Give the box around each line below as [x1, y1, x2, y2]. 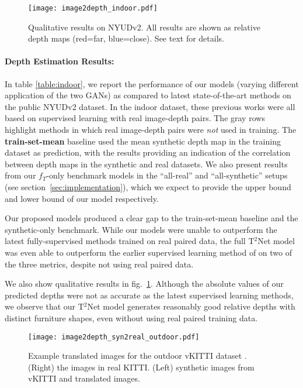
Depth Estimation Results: [5, 55, 114, 67]
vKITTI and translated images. [28, 372, 140, 384]
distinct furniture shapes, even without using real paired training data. [5, 311, 258, 324]
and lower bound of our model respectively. [5, 192, 159, 204]
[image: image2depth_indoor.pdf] [28, 4, 158, 12]
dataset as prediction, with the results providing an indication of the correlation [5, 146, 291, 159]
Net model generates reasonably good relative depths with [87, 300, 295, 313]
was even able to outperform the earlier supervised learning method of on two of [5, 246, 292, 258]
